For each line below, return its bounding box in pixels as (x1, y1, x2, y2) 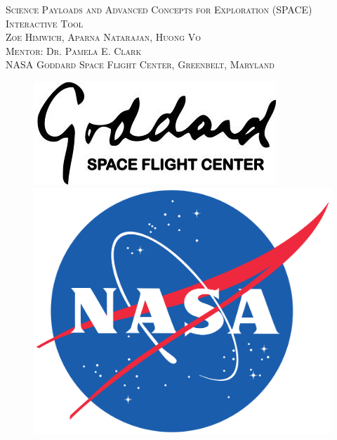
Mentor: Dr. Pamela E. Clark (6, 43, 142, 58)
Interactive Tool (6, 15, 84, 30)
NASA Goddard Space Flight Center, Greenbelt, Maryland (6, 57, 275, 72)
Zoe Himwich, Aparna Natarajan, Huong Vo (6, 30, 201, 44)
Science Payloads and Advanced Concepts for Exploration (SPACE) (6, 2, 312, 16)
